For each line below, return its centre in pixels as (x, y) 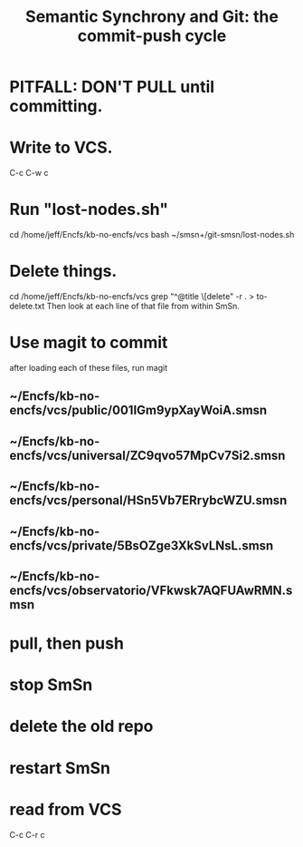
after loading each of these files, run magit (89, 367)
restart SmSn (60, 768)
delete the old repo (81, 726)
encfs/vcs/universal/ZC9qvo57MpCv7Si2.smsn (147, 455)
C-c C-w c (29, 173)
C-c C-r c (27, 834)
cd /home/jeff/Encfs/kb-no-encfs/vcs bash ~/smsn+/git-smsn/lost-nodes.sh (152, 235)
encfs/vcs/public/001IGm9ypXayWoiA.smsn (138, 410)
